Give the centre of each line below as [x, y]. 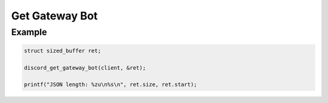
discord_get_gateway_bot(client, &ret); [85, 68]
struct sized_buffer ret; [63, 51]
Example [29, 32]
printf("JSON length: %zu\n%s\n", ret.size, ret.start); [111, 85]
